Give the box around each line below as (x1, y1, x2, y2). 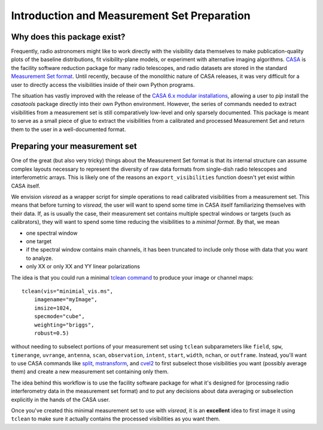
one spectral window (26, 229, 78, 237)
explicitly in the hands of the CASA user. (11, 396, 110, 403)
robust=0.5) (33, 329, 69, 337)
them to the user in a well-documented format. (11, 126, 126, 133)
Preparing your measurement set (11, 141, 138, 152)
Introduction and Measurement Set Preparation (11, 9, 251, 22)
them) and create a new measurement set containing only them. (11, 368, 169, 376)
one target (26, 238, 52, 245)
